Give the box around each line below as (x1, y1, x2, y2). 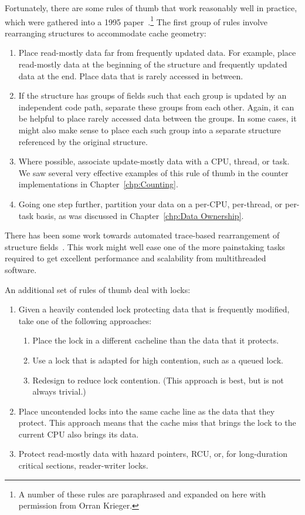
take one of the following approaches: (18, 314, 152, 326)
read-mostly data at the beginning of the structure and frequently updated (18, 58, 287, 70)
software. (5, 263, 37, 275)
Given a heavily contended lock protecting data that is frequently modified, (18, 303, 290, 315)
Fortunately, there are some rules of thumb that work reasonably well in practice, (5, 2, 297, 14)
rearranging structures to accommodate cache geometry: (5, 26, 206, 39)
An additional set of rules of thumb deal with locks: (5, 283, 191, 295)
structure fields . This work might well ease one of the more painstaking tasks (5, 240, 285, 253)
